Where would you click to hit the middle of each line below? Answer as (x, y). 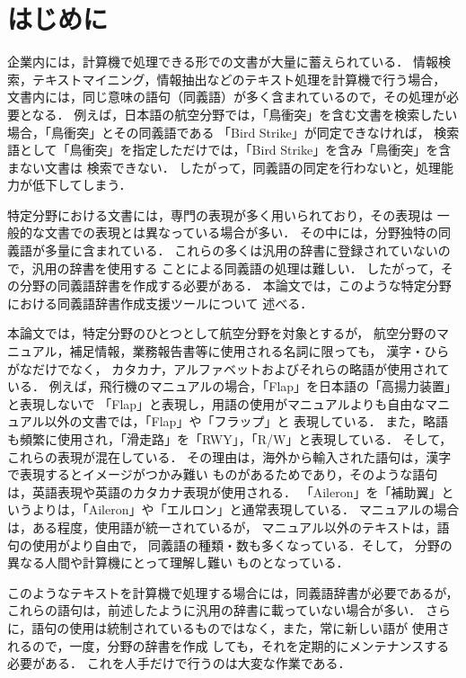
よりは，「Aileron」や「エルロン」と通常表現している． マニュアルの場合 (246, 509)
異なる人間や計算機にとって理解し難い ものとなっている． (178, 562)
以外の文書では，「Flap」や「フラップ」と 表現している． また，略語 (246, 421)
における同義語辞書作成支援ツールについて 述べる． (160, 303)
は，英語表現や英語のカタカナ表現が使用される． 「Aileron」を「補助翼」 (224, 491)
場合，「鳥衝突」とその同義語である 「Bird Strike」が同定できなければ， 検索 (233, 132)
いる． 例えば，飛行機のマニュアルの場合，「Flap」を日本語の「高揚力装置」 (233, 386)
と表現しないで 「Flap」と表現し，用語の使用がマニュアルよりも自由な (216, 403)
